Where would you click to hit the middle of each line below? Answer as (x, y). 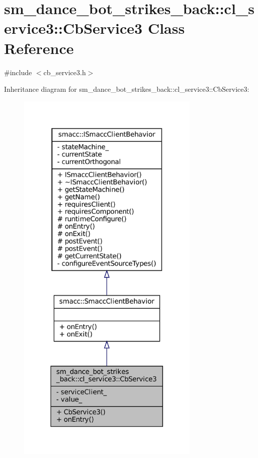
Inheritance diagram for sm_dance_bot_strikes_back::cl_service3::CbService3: (127, 89)
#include (18, 72)
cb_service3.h (65, 72)
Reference (39, 48)
